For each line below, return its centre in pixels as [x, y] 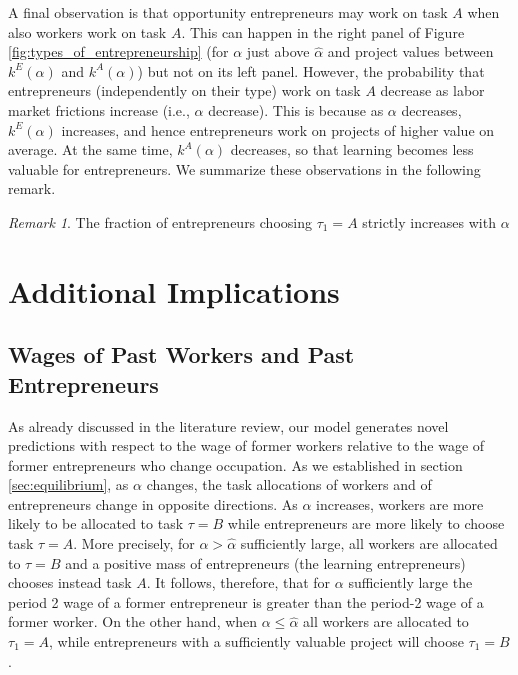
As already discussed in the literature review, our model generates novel [228, 425]
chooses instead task [70, 582]
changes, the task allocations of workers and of [289, 484]
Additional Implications [174, 290]
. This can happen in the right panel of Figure [323, 31]
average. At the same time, [90, 149]
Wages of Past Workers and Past [181, 354]
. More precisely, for [134, 543]
